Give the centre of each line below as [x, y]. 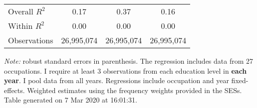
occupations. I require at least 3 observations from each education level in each [126, 70]
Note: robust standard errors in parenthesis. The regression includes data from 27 [129, 61]
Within [20, 26]
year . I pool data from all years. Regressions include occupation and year [117, 80]
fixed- [240, 80]
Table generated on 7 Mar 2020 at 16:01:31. [71, 100]
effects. [14, 90]
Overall [21, 11]
